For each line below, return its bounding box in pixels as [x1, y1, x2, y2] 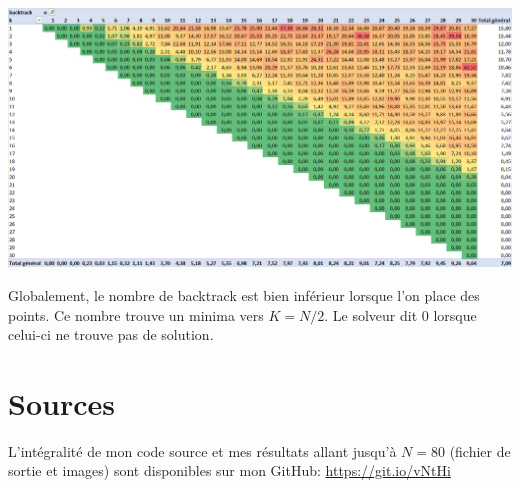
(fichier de [449, 440, 511, 461]
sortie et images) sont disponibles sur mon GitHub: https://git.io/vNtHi [8, 460, 451, 481]
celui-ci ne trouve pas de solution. [8, 324, 214, 345]
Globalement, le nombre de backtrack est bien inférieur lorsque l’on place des [8, 284, 480, 305]
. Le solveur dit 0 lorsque [324, 304, 477, 325]
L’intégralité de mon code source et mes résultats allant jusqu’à [8, 440, 397, 461]
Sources [8, 382, 115, 423]
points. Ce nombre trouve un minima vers [8, 304, 264, 325]
